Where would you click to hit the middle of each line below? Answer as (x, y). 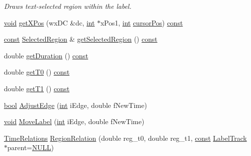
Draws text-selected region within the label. (68, 6)
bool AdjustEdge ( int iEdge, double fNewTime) (76, 105)
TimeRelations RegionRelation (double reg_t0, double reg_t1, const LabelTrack (125, 138)
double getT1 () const (37, 88)
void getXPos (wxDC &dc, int (49, 22)
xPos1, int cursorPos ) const (142, 22)
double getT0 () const (37, 72)
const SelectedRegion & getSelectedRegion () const (81, 39)
